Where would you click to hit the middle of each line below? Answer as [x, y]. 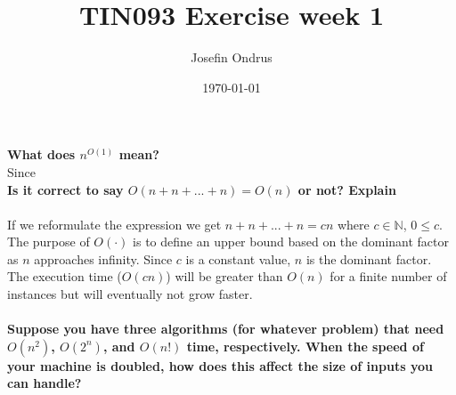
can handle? [45, 383]
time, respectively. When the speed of [305, 346]
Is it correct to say [65, 189]
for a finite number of [388, 276]
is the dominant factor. [369, 258]
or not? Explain [347, 189]
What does [41, 154]
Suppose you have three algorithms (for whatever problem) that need [226, 329]
